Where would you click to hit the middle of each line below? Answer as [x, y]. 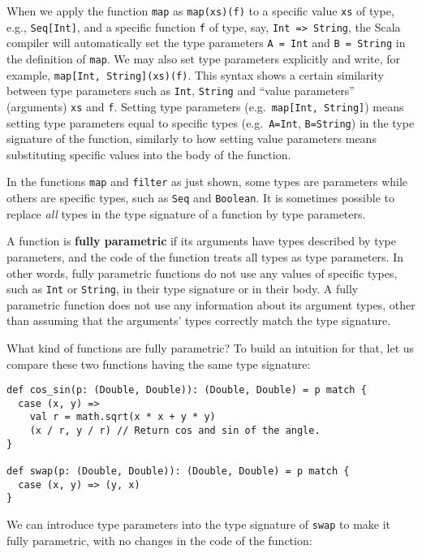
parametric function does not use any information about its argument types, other [211, 304]
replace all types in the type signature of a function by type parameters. [186, 213]
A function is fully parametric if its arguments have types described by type [201, 241]
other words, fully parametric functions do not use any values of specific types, [202, 273]
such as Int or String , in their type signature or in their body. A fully [183, 289]
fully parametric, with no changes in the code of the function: [159, 540]
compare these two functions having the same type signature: [159, 364]
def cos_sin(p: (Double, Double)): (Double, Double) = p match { [187, 390]
